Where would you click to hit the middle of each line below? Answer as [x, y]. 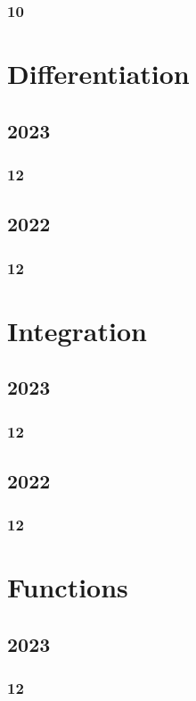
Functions [68, 587]
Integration [77, 330]
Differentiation [98, 74]
